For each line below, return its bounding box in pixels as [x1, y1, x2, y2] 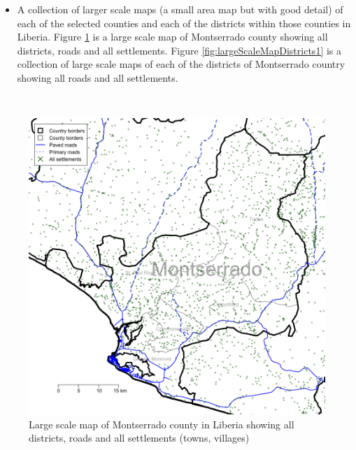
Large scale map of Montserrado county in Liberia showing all [29, 416, 294, 431]
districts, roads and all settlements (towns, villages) [29, 430, 250, 445]
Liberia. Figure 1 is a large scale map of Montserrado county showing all [17, 29, 328, 44]
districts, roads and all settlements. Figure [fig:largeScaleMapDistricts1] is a [17, 43, 342, 57]
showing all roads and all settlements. [17, 70, 178, 85]
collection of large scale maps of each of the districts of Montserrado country [17, 57, 346, 71]
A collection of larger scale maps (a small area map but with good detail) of [17, 2, 343, 16]
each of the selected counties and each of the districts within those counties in [17, 15, 351, 30]
